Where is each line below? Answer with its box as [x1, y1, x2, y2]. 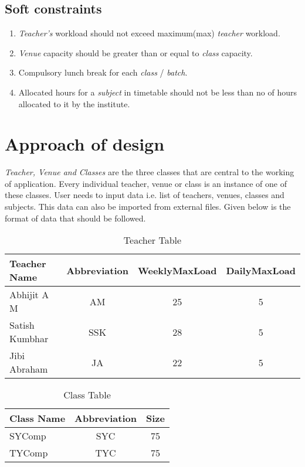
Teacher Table [123, 233, 182, 247]
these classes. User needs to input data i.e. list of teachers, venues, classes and [5, 189, 284, 201]
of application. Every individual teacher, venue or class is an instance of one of [5, 177, 287, 189]
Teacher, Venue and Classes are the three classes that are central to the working [5, 166, 294, 178]
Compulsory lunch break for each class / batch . [18, 66, 188, 79]
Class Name [9, 411, 66, 425]
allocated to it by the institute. [18, 97, 130, 110]
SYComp [9, 429, 46, 443]
